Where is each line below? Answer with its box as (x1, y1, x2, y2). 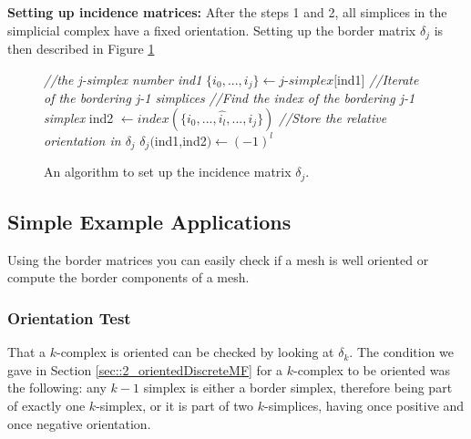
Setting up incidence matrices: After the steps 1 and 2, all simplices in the (7, 3, 447, 21)
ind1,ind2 (154, 130, 207, 149)
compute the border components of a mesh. (7, 268, 250, 287)
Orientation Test (7, 306, 131, 329)
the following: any (7, 378, 107, 397)
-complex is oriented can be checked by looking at (56, 342, 334, 362)
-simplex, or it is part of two (96, 395, 254, 414)
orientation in (44, 130, 121, 149)
